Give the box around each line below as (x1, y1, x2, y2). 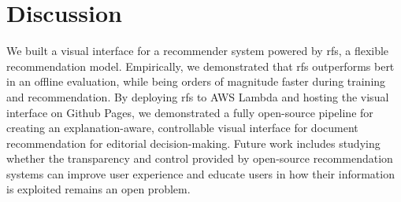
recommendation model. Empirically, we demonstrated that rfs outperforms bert (6, 57, 395, 74)
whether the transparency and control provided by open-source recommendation (6, 150, 393, 167)
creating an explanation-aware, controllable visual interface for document (6, 119, 358, 136)
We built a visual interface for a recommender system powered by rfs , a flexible (6, 42, 389, 59)
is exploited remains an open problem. (6, 181, 191, 197)
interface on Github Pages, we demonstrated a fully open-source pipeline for (6, 104, 373, 120)
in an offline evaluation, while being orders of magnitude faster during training (6, 73, 386, 90)
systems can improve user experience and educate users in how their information (6, 165, 395, 182)
